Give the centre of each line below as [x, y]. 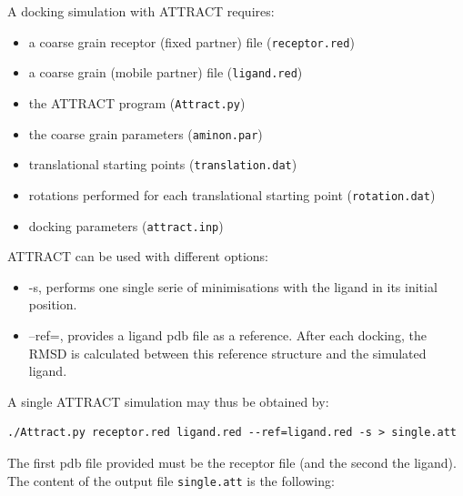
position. [53, 304]
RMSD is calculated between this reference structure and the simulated [227, 353]
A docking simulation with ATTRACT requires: [141, 11]
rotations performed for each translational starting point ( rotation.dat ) [232, 194]
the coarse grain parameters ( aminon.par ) [146, 133]
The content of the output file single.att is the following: [171, 480]
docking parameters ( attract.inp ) [126, 225]
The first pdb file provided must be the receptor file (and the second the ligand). [232, 462]
